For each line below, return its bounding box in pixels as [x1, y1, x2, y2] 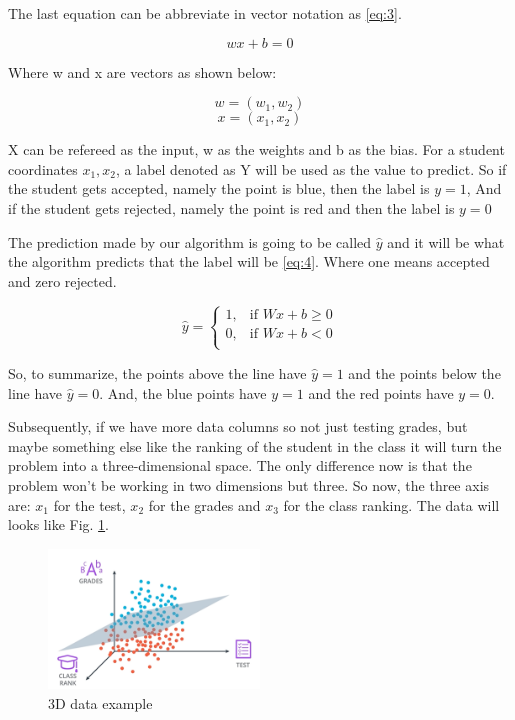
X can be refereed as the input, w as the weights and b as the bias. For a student [8, 139, 505, 160]
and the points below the [348, 362, 501, 383]
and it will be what [387, 231, 505, 252]
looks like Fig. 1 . [8, 514, 110, 535]
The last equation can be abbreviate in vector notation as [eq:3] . [8, 3, 402, 23]
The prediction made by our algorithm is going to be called [8, 231, 372, 252]
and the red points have [308, 382, 454, 403]
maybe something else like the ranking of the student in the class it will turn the [8, 435, 502, 456]
